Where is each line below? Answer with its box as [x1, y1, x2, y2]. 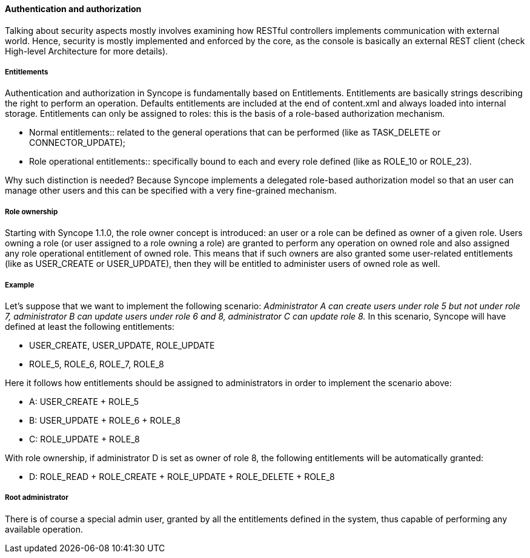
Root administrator [5, 493, 68, 502]
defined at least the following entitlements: [5, 321, 174, 332]
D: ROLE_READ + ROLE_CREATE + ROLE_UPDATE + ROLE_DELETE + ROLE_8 [29, 471, 335, 482]
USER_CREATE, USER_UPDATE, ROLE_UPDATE [29, 340, 215, 350]
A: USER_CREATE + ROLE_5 [29, 396, 139, 407]
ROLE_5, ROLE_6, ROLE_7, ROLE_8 [29, 358, 164, 369]
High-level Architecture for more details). [5, 45, 168, 56]
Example [5, 280, 35, 289]
